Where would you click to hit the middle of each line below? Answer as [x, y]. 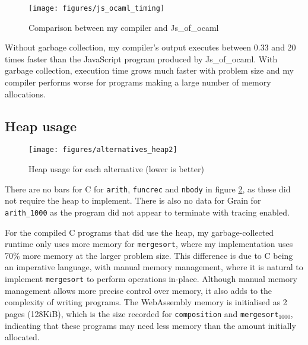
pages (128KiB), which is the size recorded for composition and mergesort [142, 313]
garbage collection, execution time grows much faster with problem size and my [149, 70]
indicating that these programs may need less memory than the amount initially [150, 325]
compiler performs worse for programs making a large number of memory [138, 82]
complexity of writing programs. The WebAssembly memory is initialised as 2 [146, 302]
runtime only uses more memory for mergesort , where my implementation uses [149, 244]
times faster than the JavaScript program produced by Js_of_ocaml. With [141, 58]
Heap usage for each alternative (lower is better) [116, 169]
